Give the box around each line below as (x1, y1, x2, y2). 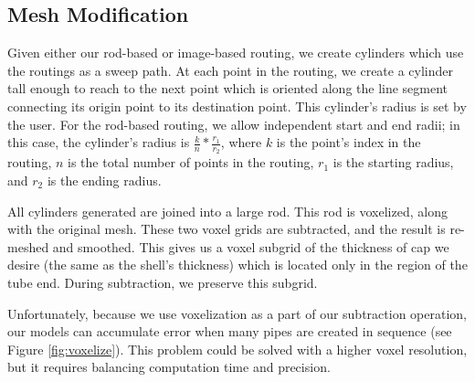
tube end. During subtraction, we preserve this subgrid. (7, 272, 318, 292)
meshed (7, 237, 49, 256)
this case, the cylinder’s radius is (7, 133, 190, 152)
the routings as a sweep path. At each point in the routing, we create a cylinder (7, 60, 454, 80)
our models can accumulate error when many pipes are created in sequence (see (7, 322, 452, 341)
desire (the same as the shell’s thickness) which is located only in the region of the (7, 255, 468, 274)
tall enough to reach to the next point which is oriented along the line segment (7, 79, 449, 98)
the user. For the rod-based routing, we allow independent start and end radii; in (7, 114, 460, 133)
